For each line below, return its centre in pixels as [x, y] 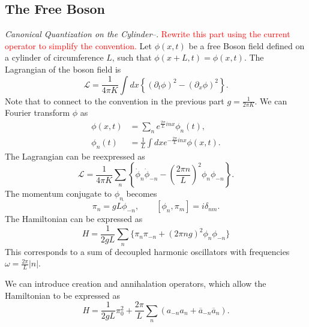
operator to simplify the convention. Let [78, 45]
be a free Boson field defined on [247, 45]
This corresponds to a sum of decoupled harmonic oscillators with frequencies [147, 251]
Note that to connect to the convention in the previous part [115, 100]
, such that [132, 57]
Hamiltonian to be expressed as [62, 295]
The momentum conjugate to [58, 193]
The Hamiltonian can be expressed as [74, 219]
